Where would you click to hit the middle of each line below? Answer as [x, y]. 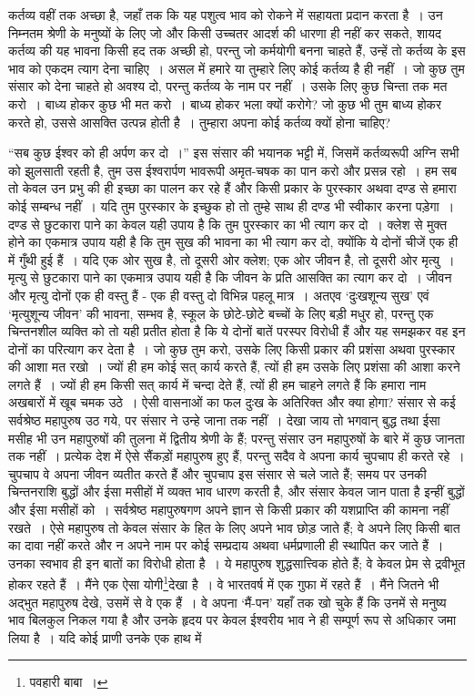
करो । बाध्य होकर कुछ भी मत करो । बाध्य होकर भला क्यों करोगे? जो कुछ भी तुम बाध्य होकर [225, 103]
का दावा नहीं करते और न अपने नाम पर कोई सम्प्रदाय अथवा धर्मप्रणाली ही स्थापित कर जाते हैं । [226, 545]
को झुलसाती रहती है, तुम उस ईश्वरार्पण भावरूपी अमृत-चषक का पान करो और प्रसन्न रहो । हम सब [232, 170]
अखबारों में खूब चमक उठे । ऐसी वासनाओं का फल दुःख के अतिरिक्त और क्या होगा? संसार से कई [232, 402]
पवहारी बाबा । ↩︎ [69, 682]
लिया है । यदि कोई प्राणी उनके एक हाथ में [105, 637]
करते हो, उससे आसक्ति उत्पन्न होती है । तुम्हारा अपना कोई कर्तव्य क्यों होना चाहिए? [200, 122]
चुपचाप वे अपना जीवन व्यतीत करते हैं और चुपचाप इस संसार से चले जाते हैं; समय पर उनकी [217, 473]
